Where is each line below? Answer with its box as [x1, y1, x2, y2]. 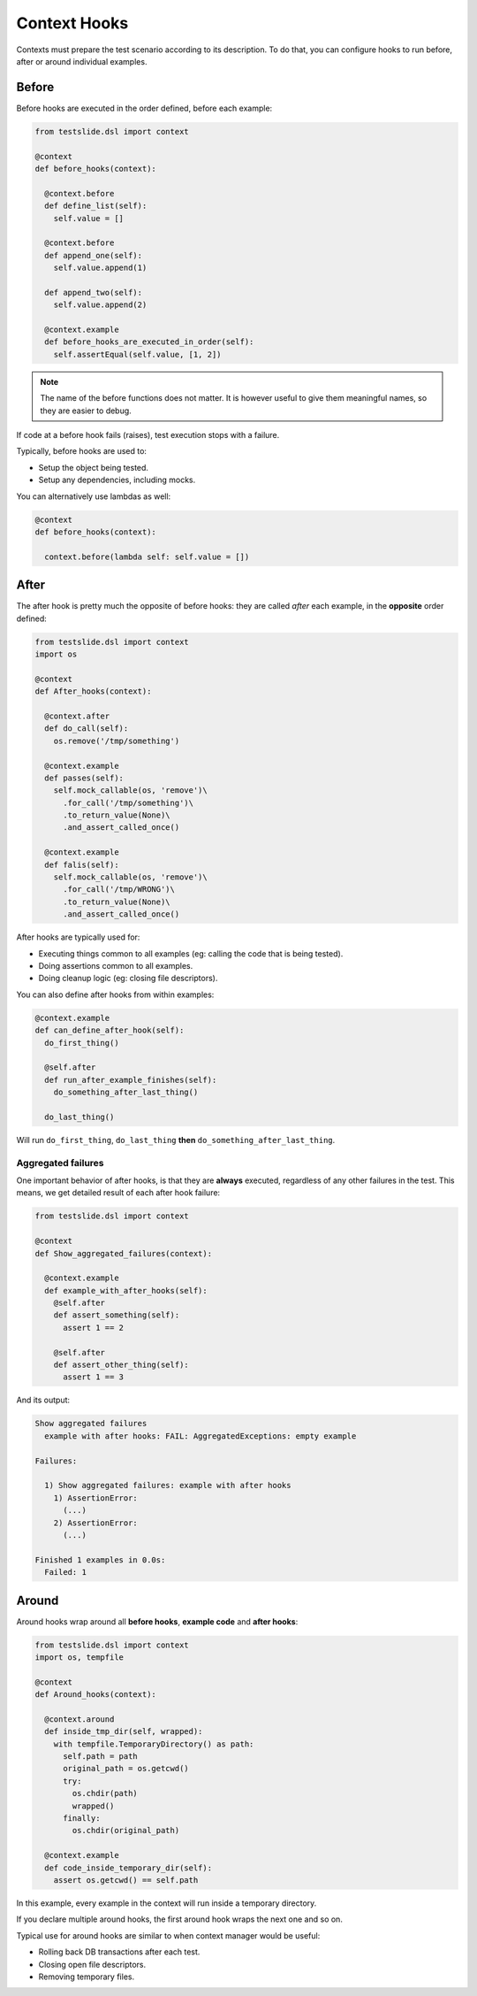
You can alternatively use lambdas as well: [16, 491, 171, 502]
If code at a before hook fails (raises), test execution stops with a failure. [16, 430, 280, 441]
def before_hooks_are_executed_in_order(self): [44, 337, 254, 347]
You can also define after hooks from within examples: [16, 989, 215, 1000]
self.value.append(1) [53, 263, 148, 273]
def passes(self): [44, 772, 124, 783]
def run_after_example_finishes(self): [44, 1075, 217, 1085]
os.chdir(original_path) [72, 1825, 180, 1836]
